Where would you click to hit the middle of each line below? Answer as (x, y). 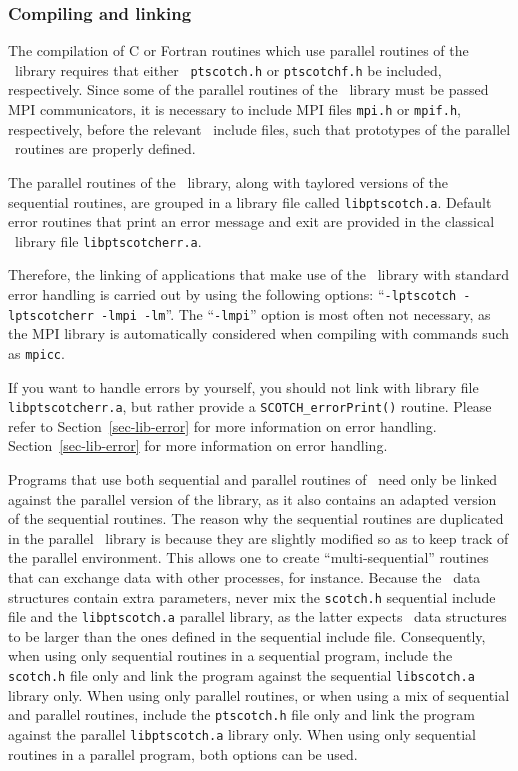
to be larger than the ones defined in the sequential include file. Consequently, (247, 635)
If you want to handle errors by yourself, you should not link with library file (243, 386)
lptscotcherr (51, 315)
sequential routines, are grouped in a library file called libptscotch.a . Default (250, 201)
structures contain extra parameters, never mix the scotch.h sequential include (252, 596)
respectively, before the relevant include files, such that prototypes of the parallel (259, 128)
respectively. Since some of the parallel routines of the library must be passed (248, 89)
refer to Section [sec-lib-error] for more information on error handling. (222, 425)
